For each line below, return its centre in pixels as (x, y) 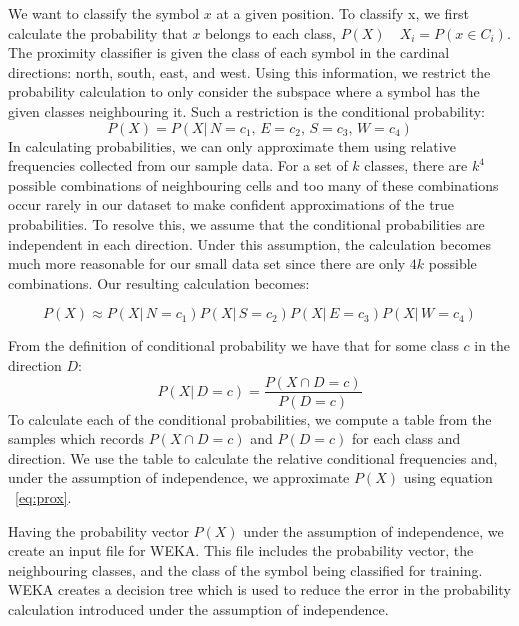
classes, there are (416, 165)
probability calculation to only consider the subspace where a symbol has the (244, 91)
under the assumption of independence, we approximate (179, 477)
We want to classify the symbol (104, 13)
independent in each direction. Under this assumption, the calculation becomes (250, 243)
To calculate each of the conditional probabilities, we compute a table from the (250, 418)
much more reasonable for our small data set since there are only (207, 263)
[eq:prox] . (43, 496)
